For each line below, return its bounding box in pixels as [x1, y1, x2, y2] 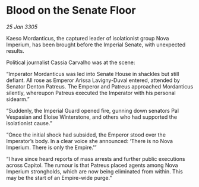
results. [6, 47, 25, 54]
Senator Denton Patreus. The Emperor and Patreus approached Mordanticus [6, 83, 194, 90]
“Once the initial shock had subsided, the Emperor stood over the [6, 131, 166, 138]
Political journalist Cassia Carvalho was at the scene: [6, 59, 135, 66]
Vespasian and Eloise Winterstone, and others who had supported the [6, 113, 177, 121]
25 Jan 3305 [6, 23, 37, 30]
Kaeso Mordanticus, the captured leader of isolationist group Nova [6, 34, 169, 42]
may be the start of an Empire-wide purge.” [6, 174, 112, 181]
